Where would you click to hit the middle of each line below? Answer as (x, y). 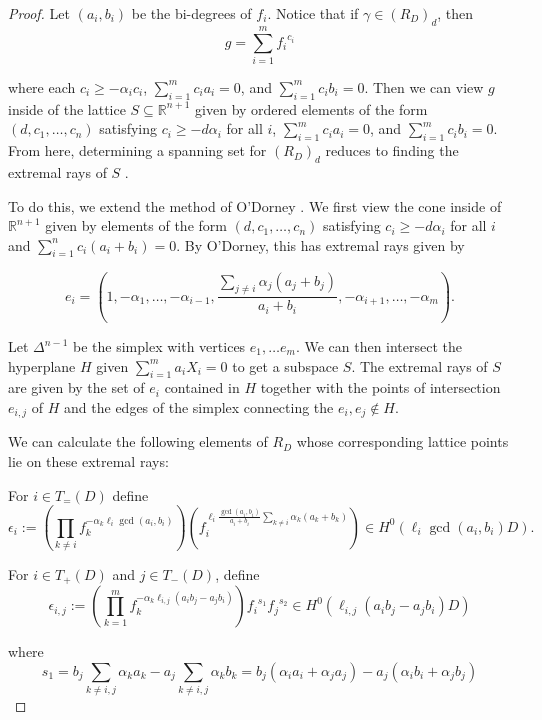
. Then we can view (424, 86)
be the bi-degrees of (191, 13)
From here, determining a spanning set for (137, 150)
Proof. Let (39, 13)
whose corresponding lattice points (402, 441)
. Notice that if (313, 13)
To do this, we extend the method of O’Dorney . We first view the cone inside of (255, 205)
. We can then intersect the (379, 346)
